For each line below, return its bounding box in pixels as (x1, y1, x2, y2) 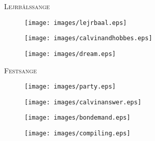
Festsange (4, 65, 37, 75)
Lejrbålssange (4, 1, 50, 11)
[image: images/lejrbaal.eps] (24, 19, 127, 26)
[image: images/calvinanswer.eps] (24, 98, 142, 106)
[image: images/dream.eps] (24, 50, 116, 58)
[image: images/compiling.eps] (24, 130, 131, 137)
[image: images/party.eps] (24, 83, 116, 91)
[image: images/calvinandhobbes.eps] (24, 35, 152, 42)
